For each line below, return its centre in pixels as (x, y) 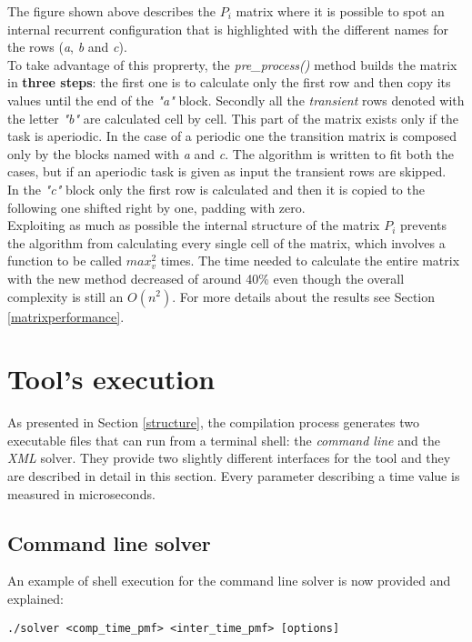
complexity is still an (65, 296)
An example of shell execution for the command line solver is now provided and (229, 581)
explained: (35, 598)
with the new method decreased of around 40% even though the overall (206, 278)
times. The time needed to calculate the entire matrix (310, 261)
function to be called (65, 261)
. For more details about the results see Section (303, 296)
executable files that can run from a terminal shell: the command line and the (224, 440)
